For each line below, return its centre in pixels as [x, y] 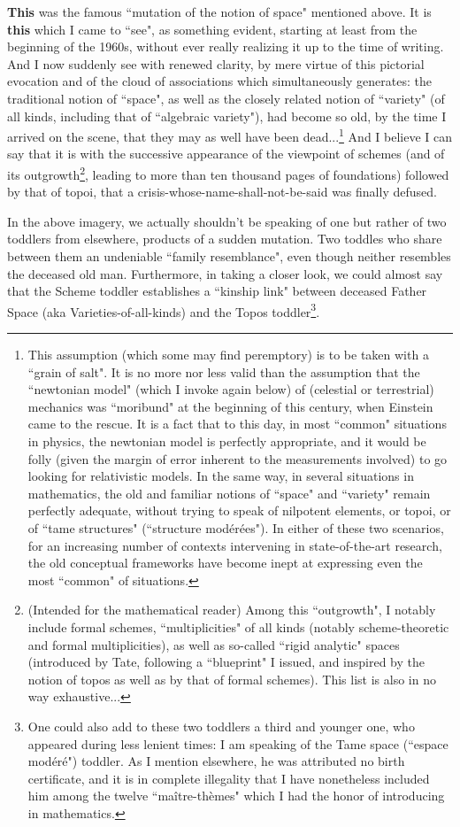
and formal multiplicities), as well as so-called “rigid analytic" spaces [214, 644]
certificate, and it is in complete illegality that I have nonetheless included [229, 778]
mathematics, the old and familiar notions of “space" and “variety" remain [229, 493]
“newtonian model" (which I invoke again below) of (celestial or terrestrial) [231, 389]
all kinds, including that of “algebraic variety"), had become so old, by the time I [227, 116]
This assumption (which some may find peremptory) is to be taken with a [228, 355]
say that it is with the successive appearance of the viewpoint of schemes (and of [226, 154]
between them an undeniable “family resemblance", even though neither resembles [229, 256]
